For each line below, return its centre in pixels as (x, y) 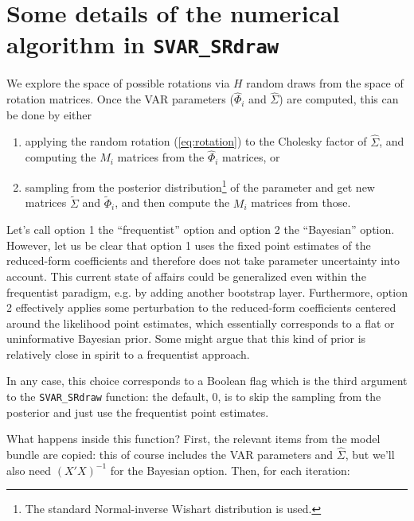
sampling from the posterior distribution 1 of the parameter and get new (200, 186)
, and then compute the (172, 202)
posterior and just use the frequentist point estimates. (138, 412)
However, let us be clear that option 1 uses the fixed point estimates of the (189, 245)
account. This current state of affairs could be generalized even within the (186, 276)
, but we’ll (370, 455)
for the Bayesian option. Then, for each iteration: (230, 470)
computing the (61, 157)
